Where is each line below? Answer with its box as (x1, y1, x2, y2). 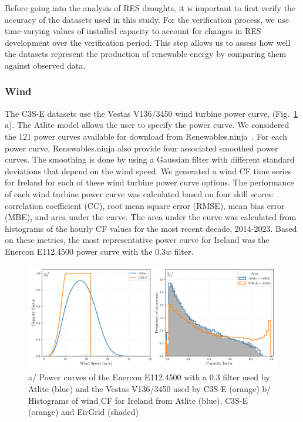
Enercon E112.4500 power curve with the (5, 245, 153, 257)
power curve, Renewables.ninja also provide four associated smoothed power (5, 141, 278, 154)
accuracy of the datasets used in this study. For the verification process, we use (5, 13, 289, 25)
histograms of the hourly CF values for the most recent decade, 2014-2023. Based (5, 222, 297, 234)
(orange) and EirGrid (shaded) (28, 406, 139, 418)
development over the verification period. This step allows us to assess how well (5, 36, 291, 48)
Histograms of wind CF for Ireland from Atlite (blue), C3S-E (28, 394, 248, 406)
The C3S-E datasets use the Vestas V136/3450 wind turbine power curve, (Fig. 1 (5, 107, 298, 119)
